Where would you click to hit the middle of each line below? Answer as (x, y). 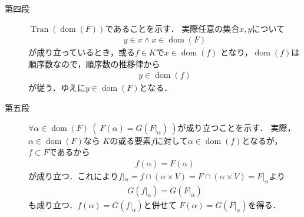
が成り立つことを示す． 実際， (237, 127)
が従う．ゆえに (57, 88)
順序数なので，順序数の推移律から (94, 63)
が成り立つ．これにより (74, 175)
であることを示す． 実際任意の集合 (172, 28)
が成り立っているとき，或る (82, 52)
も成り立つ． (53, 204)
